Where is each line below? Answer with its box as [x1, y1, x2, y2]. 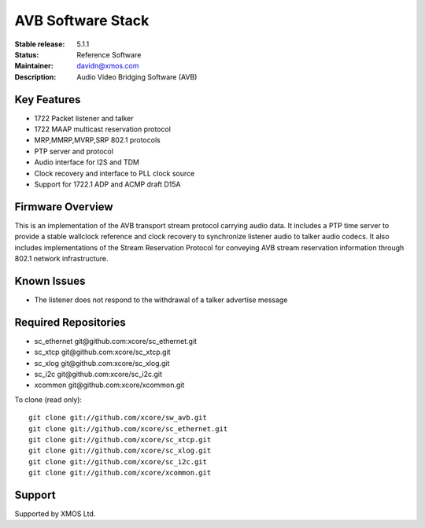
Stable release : [14, 39, 65, 49]
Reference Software [76, 50, 142, 59]
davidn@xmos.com [76, 61, 139, 71]
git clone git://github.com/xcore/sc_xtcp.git [28, 435, 212, 444]
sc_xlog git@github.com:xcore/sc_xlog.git [34, 358, 170, 367]
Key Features [14, 93, 81, 106]
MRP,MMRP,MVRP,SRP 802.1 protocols [34, 135, 161, 145]
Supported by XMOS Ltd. [14, 509, 96, 519]
